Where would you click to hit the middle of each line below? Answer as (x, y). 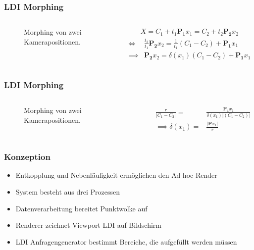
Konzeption (27, 157)
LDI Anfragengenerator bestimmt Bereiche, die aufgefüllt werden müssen (126, 241)
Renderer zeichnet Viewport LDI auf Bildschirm (89, 225)
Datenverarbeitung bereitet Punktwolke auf (81, 208)
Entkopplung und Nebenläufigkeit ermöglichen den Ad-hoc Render (116, 175)
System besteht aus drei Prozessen (68, 191)
